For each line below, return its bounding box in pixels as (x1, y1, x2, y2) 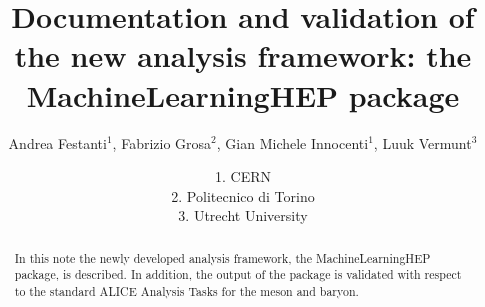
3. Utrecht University (178, 205, 308, 226)
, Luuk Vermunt (373, 132, 472, 153)
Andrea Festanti (8, 132, 107, 153)
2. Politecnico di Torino (171, 185, 315, 206)
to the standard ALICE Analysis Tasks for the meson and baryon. (14, 282, 359, 299)
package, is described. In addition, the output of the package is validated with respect (14, 266, 462, 283)
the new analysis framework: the (14, 35, 472, 76)
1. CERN (215, 166, 271, 187)
